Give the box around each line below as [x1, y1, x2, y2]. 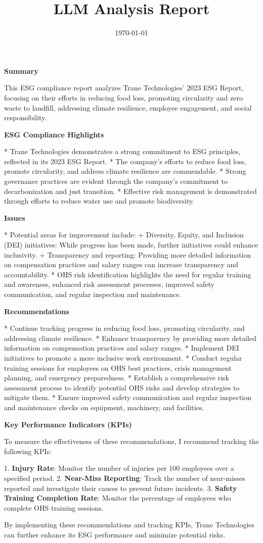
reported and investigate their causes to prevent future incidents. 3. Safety [4, 482, 237, 493]
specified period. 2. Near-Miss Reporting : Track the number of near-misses [4, 472, 245, 483]
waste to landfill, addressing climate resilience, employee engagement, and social [4, 102, 252, 113]
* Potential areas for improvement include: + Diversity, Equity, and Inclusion [4, 229, 244, 240]
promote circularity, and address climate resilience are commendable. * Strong [4, 166, 246, 176]
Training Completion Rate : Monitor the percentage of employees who [4, 492, 231, 503]
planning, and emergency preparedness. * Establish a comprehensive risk [4, 372, 229, 383]
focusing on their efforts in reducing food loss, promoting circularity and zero [4, 92, 243, 103]
